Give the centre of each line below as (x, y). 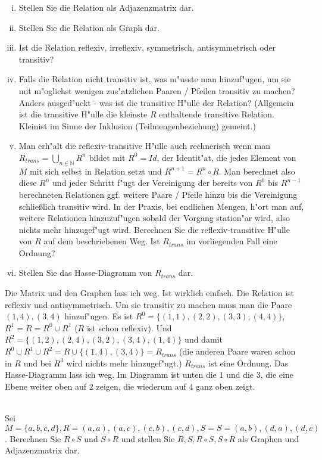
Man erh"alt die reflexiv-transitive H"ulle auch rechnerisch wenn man (145, 146)
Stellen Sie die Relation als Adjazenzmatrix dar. (106, 7)
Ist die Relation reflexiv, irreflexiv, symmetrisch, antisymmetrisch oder (147, 47)
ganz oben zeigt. (226, 386)
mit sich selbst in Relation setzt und (96, 171)
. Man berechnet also (257, 171)
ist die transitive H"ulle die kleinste (83, 114)
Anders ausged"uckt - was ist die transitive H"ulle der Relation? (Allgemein (156, 102)
